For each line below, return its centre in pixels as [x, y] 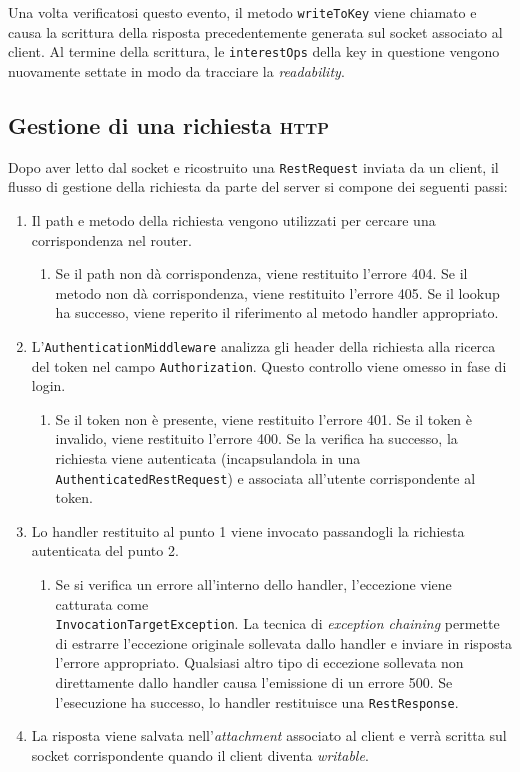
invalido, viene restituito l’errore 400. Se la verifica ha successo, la [256, 438]
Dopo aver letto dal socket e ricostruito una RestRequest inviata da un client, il [253, 166]
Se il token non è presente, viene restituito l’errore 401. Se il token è [264, 418]
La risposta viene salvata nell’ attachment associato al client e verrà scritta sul [269, 735]
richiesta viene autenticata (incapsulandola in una [208, 458]
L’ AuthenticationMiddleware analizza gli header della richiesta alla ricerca [263, 345]
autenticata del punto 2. [105, 550]
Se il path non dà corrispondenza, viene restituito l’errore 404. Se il [261, 273]
